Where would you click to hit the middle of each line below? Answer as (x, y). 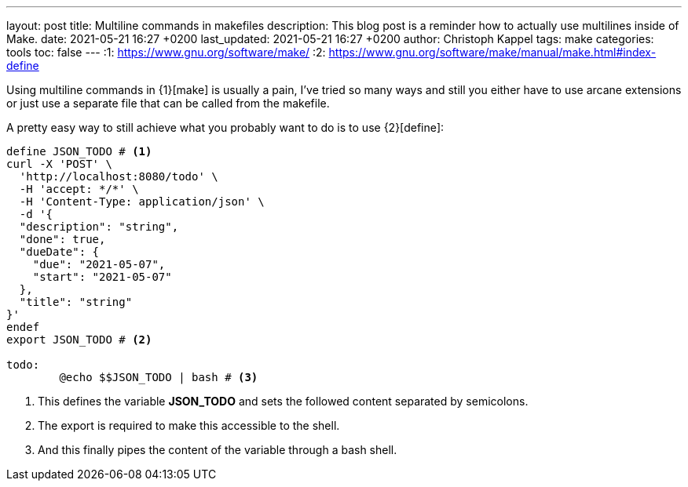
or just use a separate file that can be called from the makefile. (168, 103)
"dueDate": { (59, 252)
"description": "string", (99, 227)
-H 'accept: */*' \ (79, 189)
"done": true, (62, 239)
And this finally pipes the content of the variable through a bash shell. (218, 450)
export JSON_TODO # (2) (79, 340)
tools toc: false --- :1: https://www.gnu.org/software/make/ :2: (166, 52)
